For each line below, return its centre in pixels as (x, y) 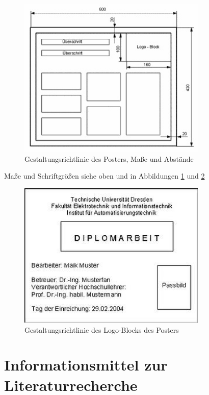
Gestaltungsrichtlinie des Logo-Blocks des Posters (102, 329)
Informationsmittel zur (86, 365)
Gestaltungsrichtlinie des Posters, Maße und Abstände (109, 158)
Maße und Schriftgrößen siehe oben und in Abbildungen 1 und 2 (104, 176)
